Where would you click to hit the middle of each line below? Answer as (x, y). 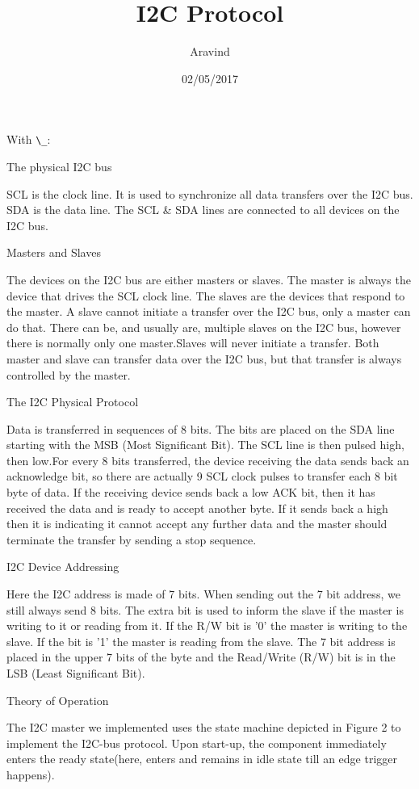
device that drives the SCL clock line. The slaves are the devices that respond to (206, 295)
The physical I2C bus (59, 166)
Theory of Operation (58, 700)
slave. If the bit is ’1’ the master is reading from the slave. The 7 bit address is (201, 641)
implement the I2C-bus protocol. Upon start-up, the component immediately (197, 743)
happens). (31, 774)
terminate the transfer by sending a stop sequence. (132, 539)
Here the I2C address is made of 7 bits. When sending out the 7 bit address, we (203, 594)
